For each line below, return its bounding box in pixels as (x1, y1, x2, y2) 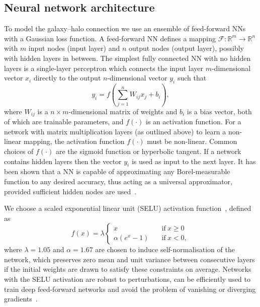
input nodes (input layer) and (28, 43, 120, 53)
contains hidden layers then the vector (4, 156, 122, 166)
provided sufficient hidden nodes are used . (4, 186, 137, 196)
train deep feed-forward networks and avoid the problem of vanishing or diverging (4, 283, 256, 294)
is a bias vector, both (187, 106, 252, 116)
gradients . (4, 293, 38, 304)
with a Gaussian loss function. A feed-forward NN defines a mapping (4, 33, 216, 43)
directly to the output (33, 72, 101, 83)
